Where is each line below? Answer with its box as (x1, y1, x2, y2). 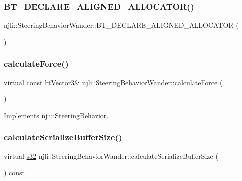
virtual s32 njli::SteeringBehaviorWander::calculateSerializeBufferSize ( (4, 150, 218, 161)
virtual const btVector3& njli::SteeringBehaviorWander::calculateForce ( (4, 77, 223, 87)
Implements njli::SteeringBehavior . (4, 110, 109, 120)
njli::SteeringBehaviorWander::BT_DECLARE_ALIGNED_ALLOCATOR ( (4, 20, 239, 30)
